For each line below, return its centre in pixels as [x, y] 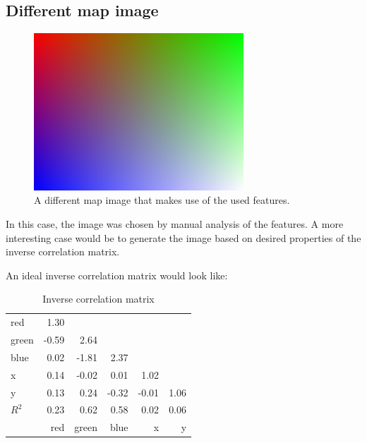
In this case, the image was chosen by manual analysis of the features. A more [175, 223]
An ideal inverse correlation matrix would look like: [117, 275]
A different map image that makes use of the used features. [162, 200]
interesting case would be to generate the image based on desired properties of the [183, 237]
